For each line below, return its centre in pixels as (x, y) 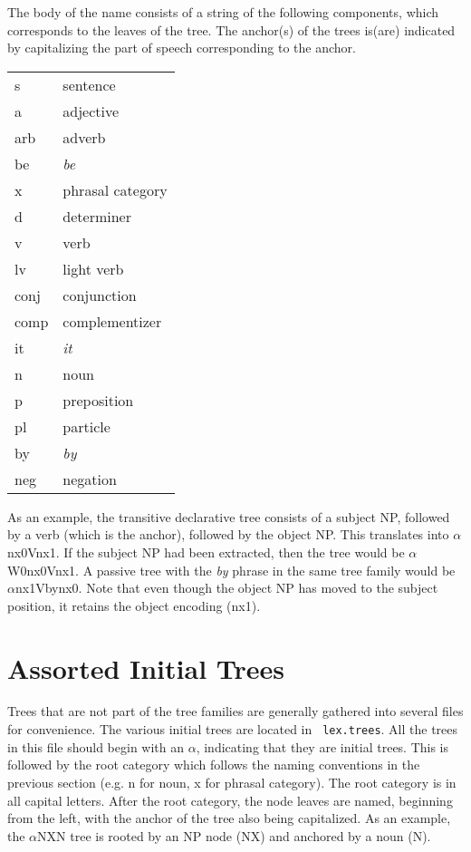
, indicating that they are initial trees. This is (322, 746)
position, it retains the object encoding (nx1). (134, 605)
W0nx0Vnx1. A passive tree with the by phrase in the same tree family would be (231, 570)
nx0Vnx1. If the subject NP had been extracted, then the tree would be (206, 552)
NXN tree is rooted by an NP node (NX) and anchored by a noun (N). (234, 835)
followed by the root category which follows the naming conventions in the (214, 765)
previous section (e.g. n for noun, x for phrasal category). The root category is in (232, 782)
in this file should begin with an (96, 746)
